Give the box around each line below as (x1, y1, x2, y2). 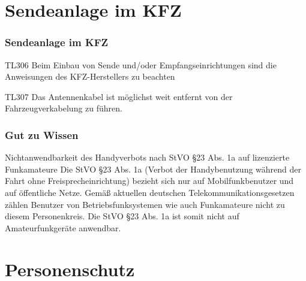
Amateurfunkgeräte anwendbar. (5, 221, 121, 234)
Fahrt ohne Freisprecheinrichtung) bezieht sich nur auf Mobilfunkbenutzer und (5, 174, 294, 187)
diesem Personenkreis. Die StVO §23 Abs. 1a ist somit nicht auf (5, 210, 239, 222)
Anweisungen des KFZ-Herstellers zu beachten (5, 70, 175, 83)
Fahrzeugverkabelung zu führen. (5, 102, 122, 114)
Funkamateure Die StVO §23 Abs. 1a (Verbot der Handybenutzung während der (5, 162, 302, 175)
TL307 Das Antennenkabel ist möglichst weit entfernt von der (5, 90, 233, 102)
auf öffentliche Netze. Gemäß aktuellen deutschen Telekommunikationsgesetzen (5, 186, 295, 198)
